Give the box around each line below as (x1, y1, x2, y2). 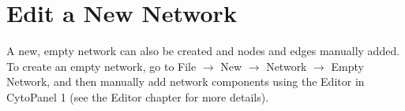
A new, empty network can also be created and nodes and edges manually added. (6, 43, 400, 59)
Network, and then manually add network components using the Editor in (6, 73, 365, 90)
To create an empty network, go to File (6, 57, 197, 74)
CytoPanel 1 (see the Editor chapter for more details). (6, 88, 269, 105)
